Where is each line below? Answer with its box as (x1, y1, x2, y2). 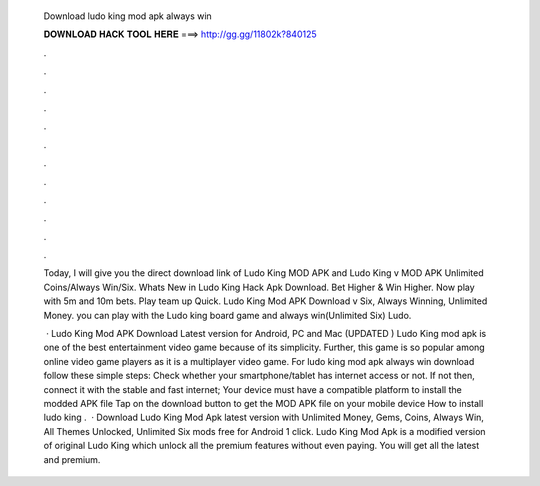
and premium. (43, 453, 101, 465)
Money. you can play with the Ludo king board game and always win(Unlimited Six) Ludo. (43, 309, 412, 321)
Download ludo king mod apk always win (43, 10, 212, 22)
